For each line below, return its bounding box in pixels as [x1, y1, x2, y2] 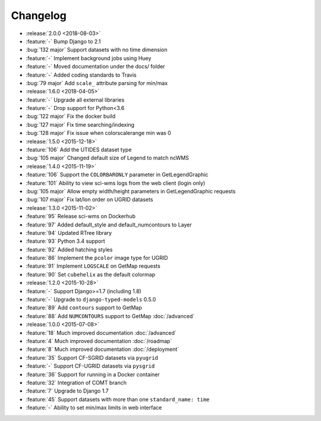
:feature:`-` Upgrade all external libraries [26, 96, 125, 103]
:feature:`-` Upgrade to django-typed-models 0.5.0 [26, 296, 156, 303]
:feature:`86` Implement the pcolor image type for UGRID [26, 255, 168, 262]
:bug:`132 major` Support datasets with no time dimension [26, 46, 168, 54]
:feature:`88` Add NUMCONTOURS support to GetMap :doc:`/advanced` [26, 312, 195, 319]
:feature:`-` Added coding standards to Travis [26, 71, 137, 78]
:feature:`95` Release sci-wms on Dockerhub [26, 213, 136, 220]
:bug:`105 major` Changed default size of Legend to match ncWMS [26, 155, 190, 162]
